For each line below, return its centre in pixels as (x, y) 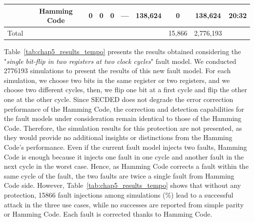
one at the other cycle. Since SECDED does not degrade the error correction (119, 99)
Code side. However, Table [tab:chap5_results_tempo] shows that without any (123, 185)
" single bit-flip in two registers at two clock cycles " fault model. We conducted (120, 61)
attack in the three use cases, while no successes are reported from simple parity (124, 204)
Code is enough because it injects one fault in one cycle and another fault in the (124, 156)
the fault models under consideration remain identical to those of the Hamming (123, 118)
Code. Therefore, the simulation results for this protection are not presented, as (123, 128)
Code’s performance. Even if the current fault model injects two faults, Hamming (126, 147)
